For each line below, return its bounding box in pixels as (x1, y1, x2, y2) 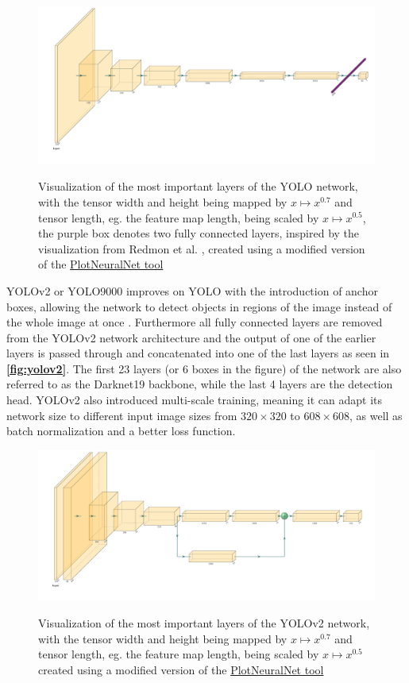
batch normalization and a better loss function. (6, 423, 236, 439)
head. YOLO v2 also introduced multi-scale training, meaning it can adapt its (6, 392, 383, 408)
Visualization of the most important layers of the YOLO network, (38, 178, 358, 195)
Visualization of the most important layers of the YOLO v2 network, (38, 615, 370, 631)
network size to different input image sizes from (6, 407, 237, 423)
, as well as (349, 407, 403, 423)
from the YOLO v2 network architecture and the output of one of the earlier (6, 329, 376, 345)
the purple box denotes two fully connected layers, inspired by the (38, 225, 360, 241)
